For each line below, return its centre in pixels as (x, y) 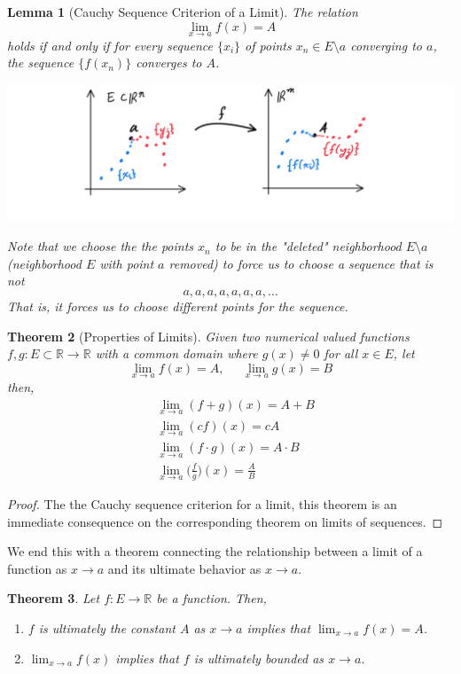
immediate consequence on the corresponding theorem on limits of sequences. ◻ (225, 521)
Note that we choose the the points (101, 246)
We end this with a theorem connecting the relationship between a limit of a (215, 551)
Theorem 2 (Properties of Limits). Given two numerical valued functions (208, 336)
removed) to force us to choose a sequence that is (301, 263)
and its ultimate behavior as (184, 568)
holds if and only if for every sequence (110, 45)
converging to (386, 45)
